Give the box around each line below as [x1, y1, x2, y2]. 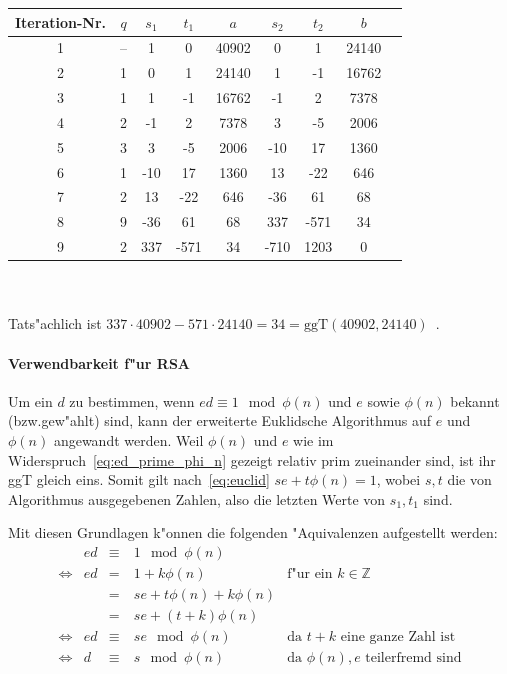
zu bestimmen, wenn [69, 390, 195, 411]
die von [447, 469, 492, 490]
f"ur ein [287, 566, 333, 581]
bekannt [450, 390, 500, 411]
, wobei [376, 469, 421, 490]
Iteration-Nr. [15, 11, 106, 32]
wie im [293, 429, 334, 450]
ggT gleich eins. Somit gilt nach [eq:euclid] [8, 469, 270, 490]
